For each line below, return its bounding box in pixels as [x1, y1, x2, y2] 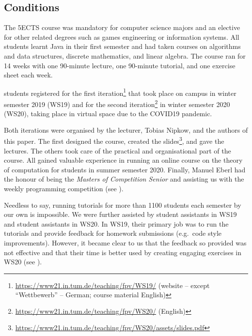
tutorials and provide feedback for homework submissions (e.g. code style [4, 228, 222, 238]
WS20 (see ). [4, 257, 42, 267]
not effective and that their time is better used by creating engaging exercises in [4, 247, 242, 257]
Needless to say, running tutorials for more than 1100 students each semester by [4, 199, 241, 210]
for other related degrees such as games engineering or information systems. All [4, 31, 239, 42]
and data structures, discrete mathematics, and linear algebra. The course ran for [4, 50, 246, 61]
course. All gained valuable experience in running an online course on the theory [4, 155, 243, 165]
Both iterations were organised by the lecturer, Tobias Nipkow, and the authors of [4, 124, 248, 135]
